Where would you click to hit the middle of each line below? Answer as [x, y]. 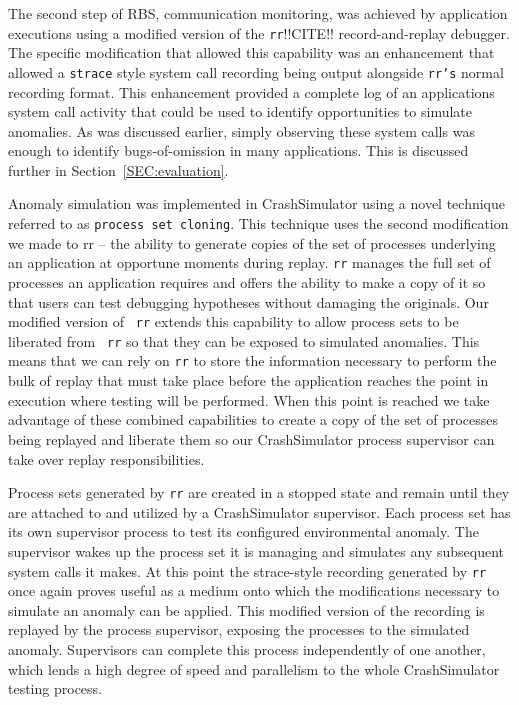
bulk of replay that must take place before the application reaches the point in [248, 380]
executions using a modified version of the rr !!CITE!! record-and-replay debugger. [259, 32]
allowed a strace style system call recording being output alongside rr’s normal [256, 71]
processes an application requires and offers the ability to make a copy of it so [247, 281]
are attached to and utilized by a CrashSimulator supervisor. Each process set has [259, 511]
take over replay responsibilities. [106, 458]
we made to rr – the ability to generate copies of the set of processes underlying [252, 242]
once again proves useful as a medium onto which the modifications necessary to [254, 590]
